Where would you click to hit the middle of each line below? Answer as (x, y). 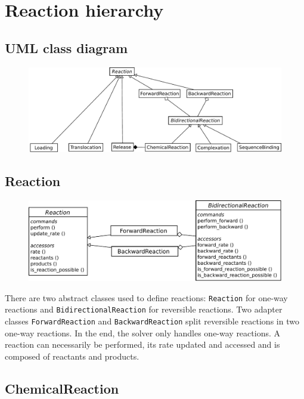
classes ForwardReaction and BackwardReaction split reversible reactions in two (152, 321)
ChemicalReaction (62, 388)
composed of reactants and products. (72, 356)
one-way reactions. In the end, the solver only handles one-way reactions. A (142, 332)
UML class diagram (66, 47)
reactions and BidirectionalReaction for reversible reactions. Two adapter (144, 309)
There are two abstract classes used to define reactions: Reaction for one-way (146, 297)
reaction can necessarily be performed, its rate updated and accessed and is (142, 344)
